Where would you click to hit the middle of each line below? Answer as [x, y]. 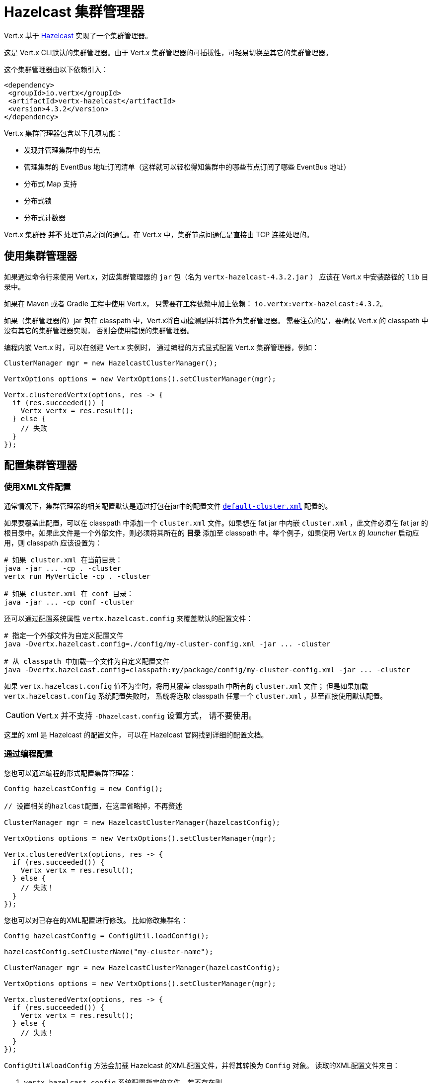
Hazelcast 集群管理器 [74, 12]
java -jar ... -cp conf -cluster [69, 602]
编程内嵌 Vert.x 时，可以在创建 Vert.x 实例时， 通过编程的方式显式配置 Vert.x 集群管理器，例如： [162, 347]
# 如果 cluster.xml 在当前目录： [63, 560]
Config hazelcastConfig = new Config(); [84, 788]
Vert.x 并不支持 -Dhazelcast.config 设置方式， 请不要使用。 [146, 715]
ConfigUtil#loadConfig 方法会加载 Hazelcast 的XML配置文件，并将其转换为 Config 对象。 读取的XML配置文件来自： [202, 1065]
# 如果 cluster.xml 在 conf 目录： [69, 593]
